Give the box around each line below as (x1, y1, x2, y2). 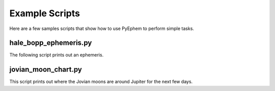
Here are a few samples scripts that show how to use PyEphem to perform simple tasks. (9, 25, 195, 32)
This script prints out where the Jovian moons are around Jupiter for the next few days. (9, 79, 193, 85)
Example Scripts (9, 8, 80, 19)
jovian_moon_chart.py (9, 65, 82, 74)
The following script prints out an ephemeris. (9, 52, 104, 58)
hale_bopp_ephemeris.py (9, 39, 92, 47)
